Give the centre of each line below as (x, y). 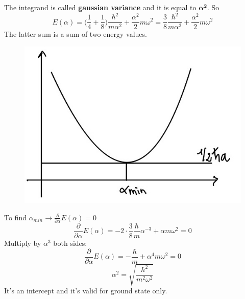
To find (15, 217)
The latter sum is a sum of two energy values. (76, 34)
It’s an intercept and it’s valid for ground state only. (86, 291)
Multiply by (23, 243)
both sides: (70, 243)
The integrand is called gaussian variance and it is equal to (100, 7)
